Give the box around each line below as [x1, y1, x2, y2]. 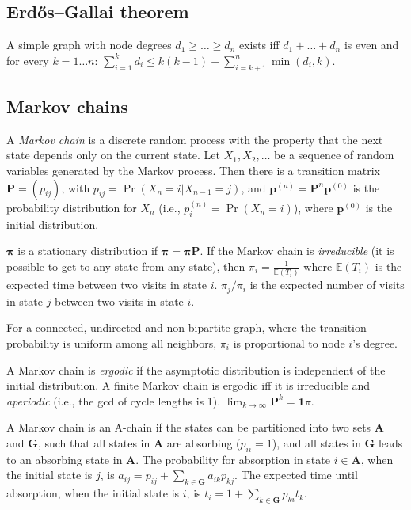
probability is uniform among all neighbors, [6, 334, 217, 351]
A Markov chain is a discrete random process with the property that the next [6, 131, 383, 147]
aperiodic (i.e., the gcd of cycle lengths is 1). [6, 392, 221, 409]
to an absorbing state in [6, 451, 123, 467]
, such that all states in [37, 434, 150, 451]
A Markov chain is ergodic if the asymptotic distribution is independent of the [6, 361, 386, 378]
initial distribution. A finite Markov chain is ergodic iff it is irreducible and [6, 377, 370, 394]
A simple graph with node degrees [6, 36, 172, 53]
